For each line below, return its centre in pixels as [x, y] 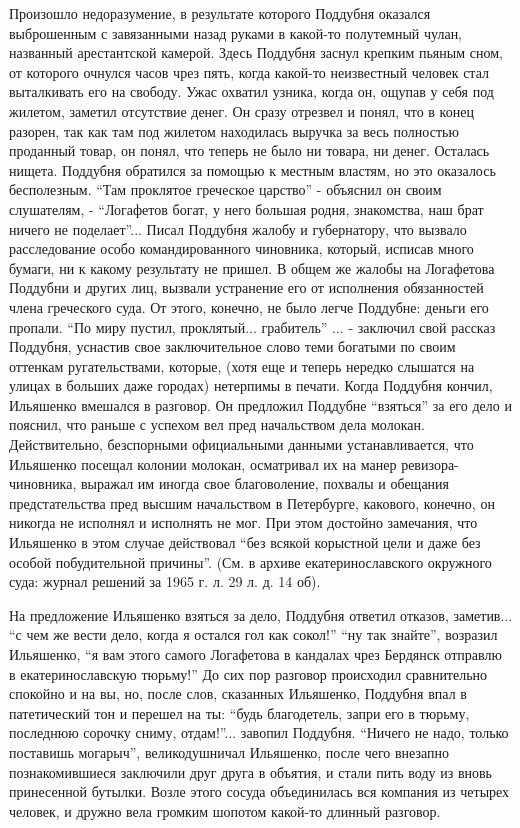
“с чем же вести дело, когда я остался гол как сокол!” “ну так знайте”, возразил [253, 634]
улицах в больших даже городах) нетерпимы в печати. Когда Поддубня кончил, [251, 385]
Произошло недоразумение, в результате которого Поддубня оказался [220, 13]
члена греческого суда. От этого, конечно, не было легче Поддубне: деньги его [249, 306]
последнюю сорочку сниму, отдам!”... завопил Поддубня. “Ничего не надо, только [259, 732]
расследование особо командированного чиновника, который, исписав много [241, 248]
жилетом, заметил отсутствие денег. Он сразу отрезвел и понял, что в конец [241, 110]
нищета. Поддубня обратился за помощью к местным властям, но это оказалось [252, 169]
